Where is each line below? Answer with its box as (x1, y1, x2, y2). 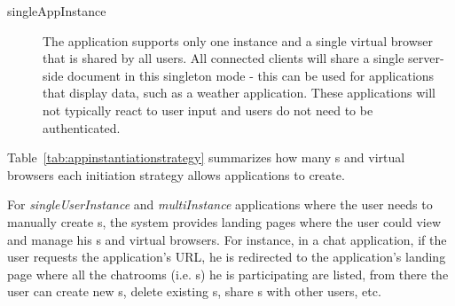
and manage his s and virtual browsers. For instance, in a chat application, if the (7, 230, 447, 248)
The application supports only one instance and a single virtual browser (43, 31, 434, 50)
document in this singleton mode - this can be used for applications (67, 66, 435, 84)
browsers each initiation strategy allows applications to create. (7, 165, 345, 184)
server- (408, 49, 444, 67)
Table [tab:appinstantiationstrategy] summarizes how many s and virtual (7, 148, 405, 167)
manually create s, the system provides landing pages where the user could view (7, 212, 442, 231)
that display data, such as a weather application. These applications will (43, 83, 435, 102)
